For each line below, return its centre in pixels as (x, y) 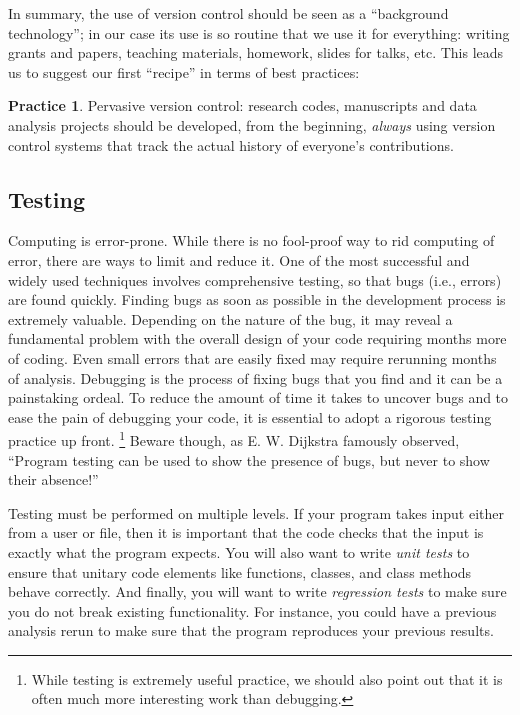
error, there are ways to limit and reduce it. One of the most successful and (239, 259)
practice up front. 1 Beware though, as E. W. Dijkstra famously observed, (234, 438)
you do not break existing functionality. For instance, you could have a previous (252, 610)
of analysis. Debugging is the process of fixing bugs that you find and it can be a (255, 377)
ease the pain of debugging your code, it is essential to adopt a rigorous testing (250, 416)
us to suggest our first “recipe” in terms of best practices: (184, 71)
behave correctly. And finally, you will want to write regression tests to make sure (257, 591)
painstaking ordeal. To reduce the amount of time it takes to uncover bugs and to (258, 397)
